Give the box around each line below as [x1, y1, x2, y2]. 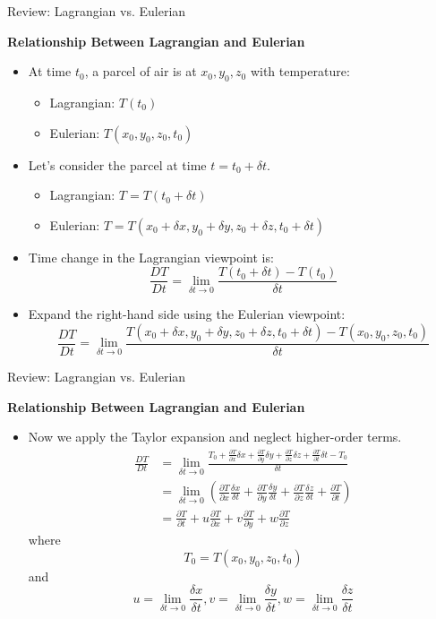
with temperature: [250, 62, 350, 81]
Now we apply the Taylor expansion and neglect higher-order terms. [28, 427, 402, 446]
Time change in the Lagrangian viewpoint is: [28, 247, 274, 266]
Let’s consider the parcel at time [28, 155, 207, 174]
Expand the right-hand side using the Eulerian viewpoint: [28, 305, 346, 323]
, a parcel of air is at [84, 62, 197, 81]
